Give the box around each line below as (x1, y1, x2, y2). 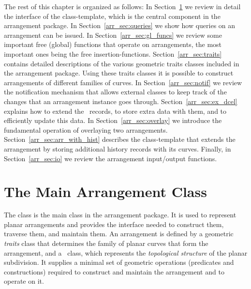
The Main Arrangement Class (4, 182, 207, 201)
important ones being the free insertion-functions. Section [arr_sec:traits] (4, 48, 222, 59)
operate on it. (4, 276, 44, 286)
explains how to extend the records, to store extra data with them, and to (4, 106, 227, 116)
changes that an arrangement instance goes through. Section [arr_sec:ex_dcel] (4, 96, 237, 106)
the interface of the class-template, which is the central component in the (4, 11, 221, 21)
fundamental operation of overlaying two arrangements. (4, 124, 168, 135)
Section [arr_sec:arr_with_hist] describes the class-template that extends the (4, 134, 236, 144)
